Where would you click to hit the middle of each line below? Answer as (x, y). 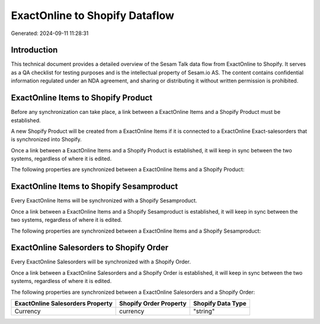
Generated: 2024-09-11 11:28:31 (50, 33)
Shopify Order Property (153, 304)
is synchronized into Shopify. (47, 139)
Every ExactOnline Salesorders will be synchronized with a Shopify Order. (101, 262)
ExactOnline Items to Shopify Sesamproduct (95, 187)
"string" (204, 312)
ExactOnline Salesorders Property (63, 304)
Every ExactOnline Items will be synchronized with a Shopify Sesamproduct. (104, 201)
